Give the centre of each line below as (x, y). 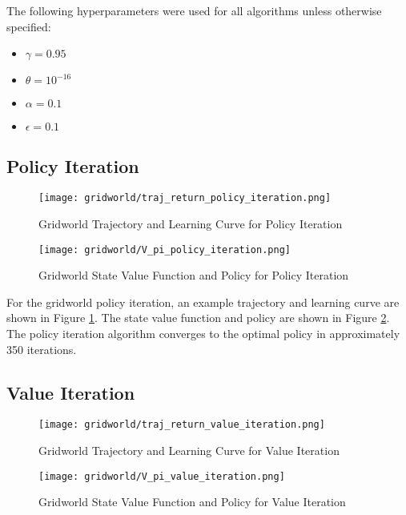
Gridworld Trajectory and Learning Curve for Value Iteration (189, 451)
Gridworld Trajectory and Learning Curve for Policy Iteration (191, 224)
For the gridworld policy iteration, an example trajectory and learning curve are (203, 302)
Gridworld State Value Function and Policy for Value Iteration (192, 502)
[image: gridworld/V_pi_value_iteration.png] (162, 476)
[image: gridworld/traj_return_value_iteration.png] (182, 425)
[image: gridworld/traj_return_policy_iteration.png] (185, 198)
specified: (29, 26)
